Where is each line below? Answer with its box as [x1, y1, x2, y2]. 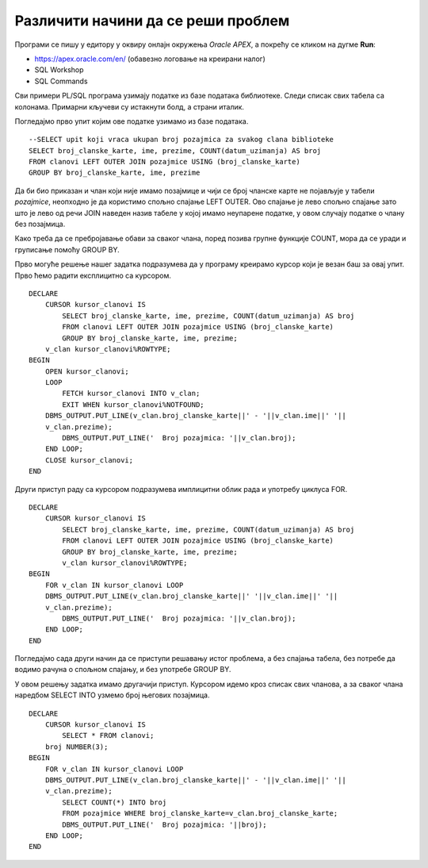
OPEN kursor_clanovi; [44, 367, 130, 376]
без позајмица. [14, 219, 66, 229]
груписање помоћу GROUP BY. [14, 244, 120, 254]
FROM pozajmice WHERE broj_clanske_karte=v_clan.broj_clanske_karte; [62, 809, 338, 818]
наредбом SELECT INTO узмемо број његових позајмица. [14, 690, 210, 700]
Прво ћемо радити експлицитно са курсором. [14, 271, 172, 280]
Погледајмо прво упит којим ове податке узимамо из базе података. [14, 116, 249, 126]
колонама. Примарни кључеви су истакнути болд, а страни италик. [14, 102, 245, 111]
